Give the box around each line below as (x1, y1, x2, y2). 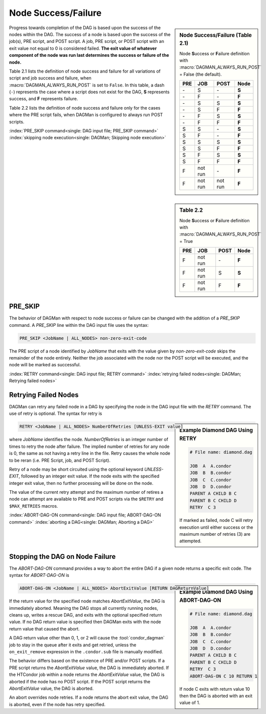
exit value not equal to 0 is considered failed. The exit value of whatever (9, 45, 157, 51)
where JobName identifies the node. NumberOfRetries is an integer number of (9, 436, 168, 442)
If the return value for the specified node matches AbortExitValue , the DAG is (9, 598, 165, 604)
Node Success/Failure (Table (179, 32, 252, 39)
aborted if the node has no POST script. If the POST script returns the (9, 678, 150, 684)
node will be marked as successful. (9, 362, 81, 368)
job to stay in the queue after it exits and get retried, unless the (9, 642, 136, 648)
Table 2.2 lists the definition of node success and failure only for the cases (9, 105, 161, 111)
